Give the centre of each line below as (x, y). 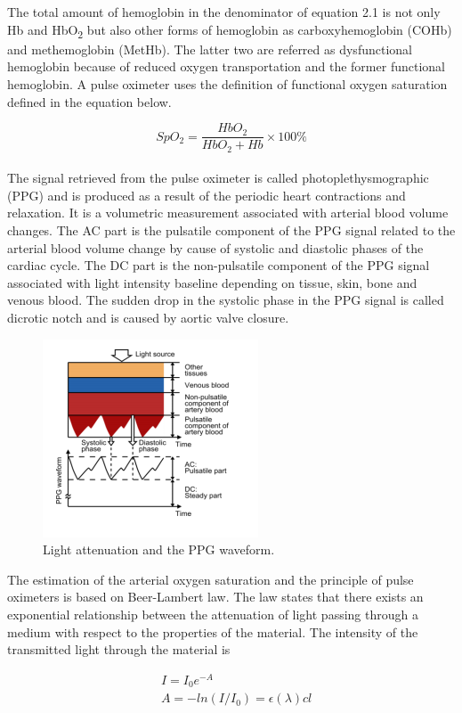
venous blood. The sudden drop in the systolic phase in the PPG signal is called (226, 300)
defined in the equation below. (89, 101)
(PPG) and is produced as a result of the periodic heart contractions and (207, 195)
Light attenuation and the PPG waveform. (159, 549)
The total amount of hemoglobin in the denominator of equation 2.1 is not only (224, 12)
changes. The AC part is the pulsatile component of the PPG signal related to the (231, 229)
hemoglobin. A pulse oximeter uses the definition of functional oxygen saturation (227, 83)
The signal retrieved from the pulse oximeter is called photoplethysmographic (218, 178)
